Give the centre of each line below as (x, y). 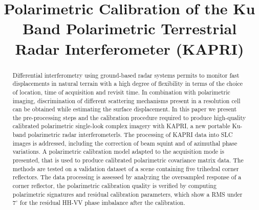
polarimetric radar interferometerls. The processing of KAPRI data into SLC (130, 135)
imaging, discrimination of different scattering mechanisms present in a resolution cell (126, 100)
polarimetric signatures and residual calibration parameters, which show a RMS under (127, 194)
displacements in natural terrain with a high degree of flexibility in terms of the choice (128, 84)
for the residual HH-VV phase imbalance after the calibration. (102, 203)
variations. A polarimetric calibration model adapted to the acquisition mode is (118, 151)
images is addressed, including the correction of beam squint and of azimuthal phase (125, 143)
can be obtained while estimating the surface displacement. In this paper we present (125, 109)
